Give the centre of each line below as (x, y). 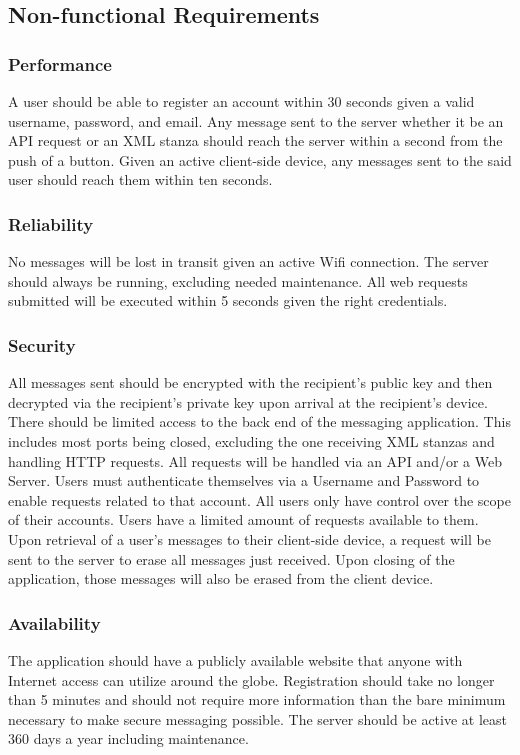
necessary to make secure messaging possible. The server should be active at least (257, 718)
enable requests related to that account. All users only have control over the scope (259, 499)
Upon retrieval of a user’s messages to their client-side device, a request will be (249, 538)
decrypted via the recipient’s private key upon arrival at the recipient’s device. (248, 401)
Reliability (51, 223)
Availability (54, 622)
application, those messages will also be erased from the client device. (221, 578)
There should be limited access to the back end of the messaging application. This (259, 421)
